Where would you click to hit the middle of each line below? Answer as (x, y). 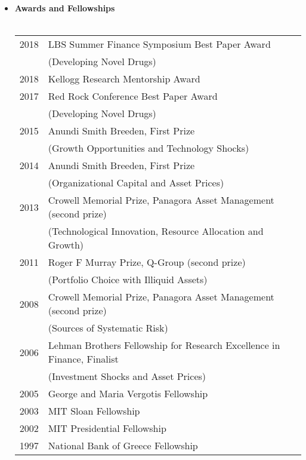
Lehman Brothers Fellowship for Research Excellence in (164, 345)
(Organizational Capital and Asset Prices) (136, 183)
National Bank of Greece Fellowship (123, 446)
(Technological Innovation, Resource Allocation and (156, 231)
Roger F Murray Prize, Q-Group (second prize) (147, 262)
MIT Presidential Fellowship (107, 428)
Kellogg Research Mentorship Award (124, 79)
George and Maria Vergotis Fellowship (128, 394)
